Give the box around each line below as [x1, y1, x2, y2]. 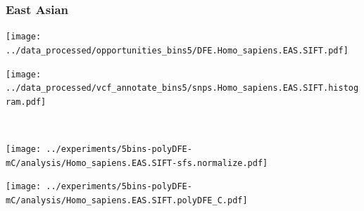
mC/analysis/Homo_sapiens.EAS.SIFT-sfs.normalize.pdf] [6, 158, 268, 168]
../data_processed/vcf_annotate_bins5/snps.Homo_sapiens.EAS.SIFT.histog [6, 83, 359, 94]
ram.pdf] [6, 96, 46, 107]
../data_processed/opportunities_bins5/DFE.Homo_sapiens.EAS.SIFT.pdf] [6, 45, 349, 56]
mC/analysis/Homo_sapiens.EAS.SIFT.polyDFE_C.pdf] [6, 196, 248, 206]
